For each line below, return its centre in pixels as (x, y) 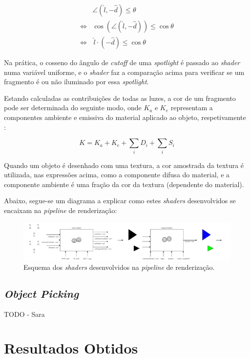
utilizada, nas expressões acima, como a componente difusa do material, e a (117, 175)
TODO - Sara (24, 314)
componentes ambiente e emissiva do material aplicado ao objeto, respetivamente (125, 117)
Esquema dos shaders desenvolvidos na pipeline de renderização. (119, 267)
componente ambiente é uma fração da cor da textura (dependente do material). (124, 184)
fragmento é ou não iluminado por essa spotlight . (76, 82)
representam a (192, 107)
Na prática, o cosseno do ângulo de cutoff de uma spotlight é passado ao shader (122, 62)
